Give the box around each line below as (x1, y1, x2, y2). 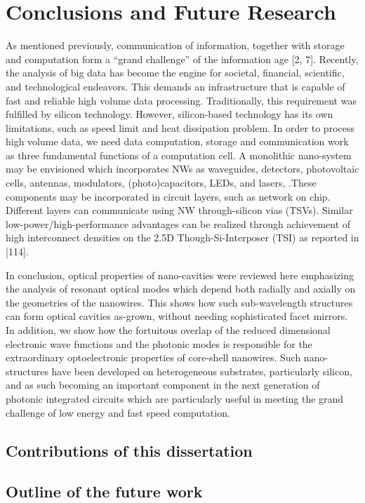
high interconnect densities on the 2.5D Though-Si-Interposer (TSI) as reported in (6, 230, 359, 245)
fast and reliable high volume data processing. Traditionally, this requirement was (6, 93, 357, 107)
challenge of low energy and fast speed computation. (6, 405, 230, 420)
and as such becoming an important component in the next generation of (6, 377, 320, 392)
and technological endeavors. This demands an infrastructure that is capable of (6, 79, 345, 93)
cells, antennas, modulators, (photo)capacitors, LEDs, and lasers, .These (6, 175, 317, 190)
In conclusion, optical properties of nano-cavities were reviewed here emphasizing (6, 267, 354, 282)
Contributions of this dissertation (6, 439, 253, 461)
